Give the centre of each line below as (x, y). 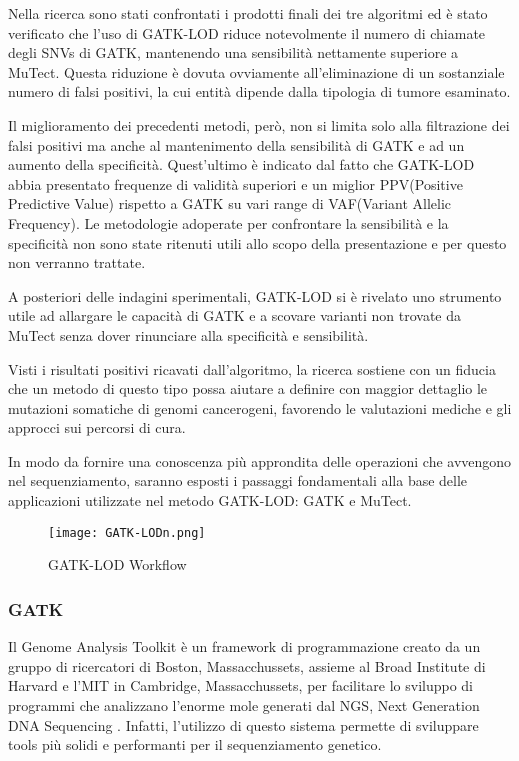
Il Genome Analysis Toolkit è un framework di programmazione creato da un (244, 646)
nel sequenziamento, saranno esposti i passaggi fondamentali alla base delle (238, 480)
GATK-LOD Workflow (117, 564)
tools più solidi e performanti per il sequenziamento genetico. (195, 744)
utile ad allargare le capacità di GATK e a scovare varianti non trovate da (235, 315)
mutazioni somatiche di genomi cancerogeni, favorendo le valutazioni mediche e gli (260, 407)
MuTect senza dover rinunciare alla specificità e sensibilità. (188, 334)
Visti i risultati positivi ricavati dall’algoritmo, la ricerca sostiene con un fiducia (252, 368)
